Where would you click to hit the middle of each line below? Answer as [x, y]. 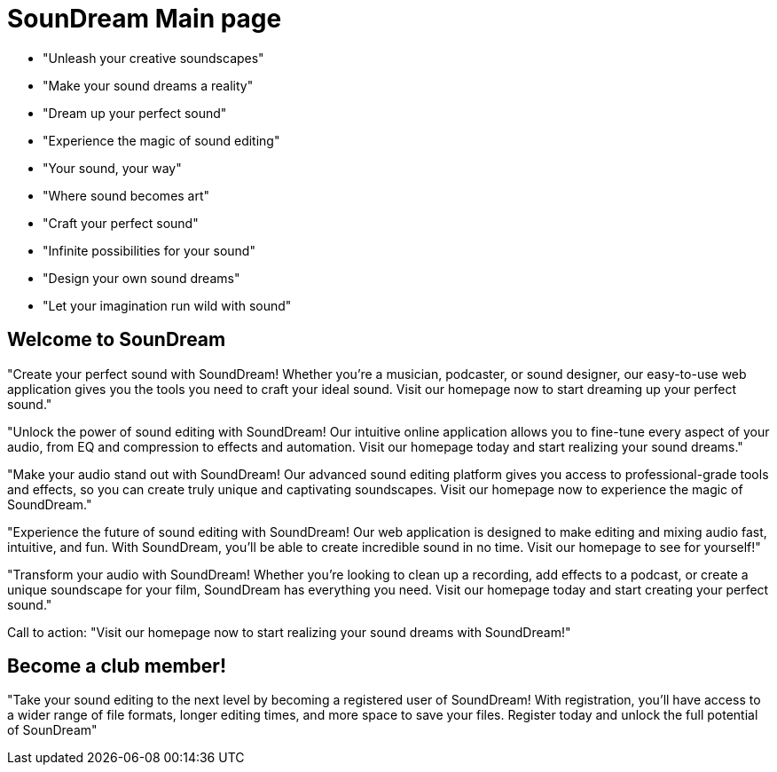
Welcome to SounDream [117, 340]
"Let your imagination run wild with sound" [167, 305]
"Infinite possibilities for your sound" [149, 250]
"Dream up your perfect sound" [135, 113]
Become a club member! [117, 666]
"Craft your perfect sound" [121, 223]
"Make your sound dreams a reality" [148, 85]
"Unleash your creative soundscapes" [153, 58]
